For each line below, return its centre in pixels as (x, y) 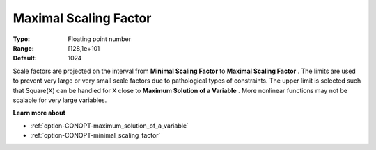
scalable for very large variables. (60, 100)
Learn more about (39, 113)
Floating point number (100, 39)
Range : (23, 48)
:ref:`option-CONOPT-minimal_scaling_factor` (95, 135)
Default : (25, 58)
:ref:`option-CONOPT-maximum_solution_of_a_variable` (110, 126)
